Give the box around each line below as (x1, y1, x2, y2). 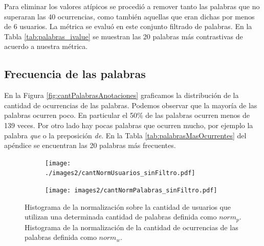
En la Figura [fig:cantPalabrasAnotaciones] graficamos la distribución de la (4, 90, 239, 101)
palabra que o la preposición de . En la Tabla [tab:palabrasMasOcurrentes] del (4, 130, 247, 140)
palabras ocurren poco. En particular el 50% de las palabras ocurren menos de (4, 110, 250, 120)
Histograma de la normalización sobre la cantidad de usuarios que (25, 201, 231, 212)
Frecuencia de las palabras (4, 66, 146, 82)
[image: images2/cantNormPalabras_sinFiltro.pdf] (45, 187, 217, 194)
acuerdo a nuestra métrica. (4, 41, 88, 52)
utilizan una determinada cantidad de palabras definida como (25, 211, 217, 222)
